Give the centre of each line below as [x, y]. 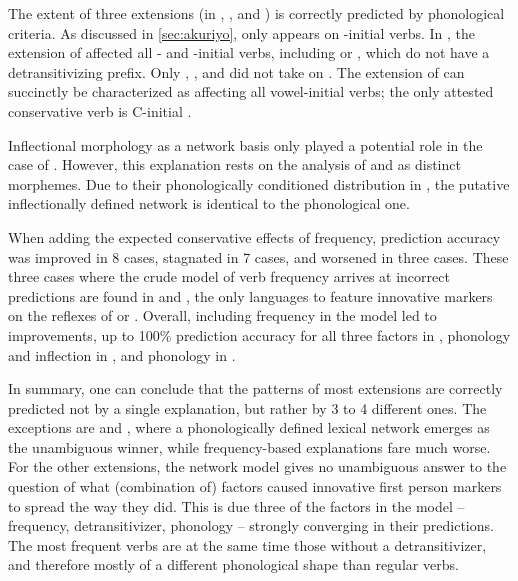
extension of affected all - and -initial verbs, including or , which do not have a [249, 52]
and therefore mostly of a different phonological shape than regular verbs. [233, 564]
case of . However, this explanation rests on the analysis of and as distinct [234, 164]
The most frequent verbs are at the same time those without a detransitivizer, [247, 544]
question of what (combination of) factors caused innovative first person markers [255, 486]
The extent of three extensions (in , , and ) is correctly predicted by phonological [256, 13]
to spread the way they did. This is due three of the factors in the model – [236, 505]
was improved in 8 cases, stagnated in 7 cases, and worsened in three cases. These [258, 256]
